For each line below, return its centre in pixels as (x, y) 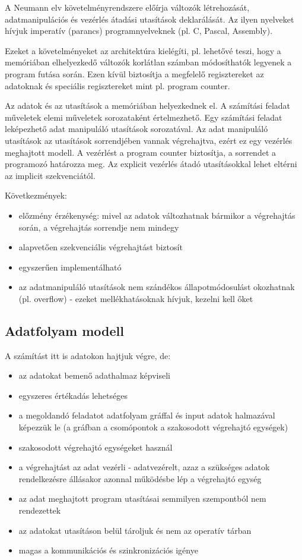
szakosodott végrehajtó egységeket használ (96, 447)
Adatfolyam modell (64, 330)
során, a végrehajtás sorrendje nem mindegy (99, 227)
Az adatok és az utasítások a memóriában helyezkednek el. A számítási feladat (148, 106)
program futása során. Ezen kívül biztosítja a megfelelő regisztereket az (134, 73)
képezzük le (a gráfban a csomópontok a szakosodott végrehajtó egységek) (153, 427)
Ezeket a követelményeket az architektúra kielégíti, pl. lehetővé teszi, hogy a (143, 50)
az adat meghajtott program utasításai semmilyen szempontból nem (142, 498)
